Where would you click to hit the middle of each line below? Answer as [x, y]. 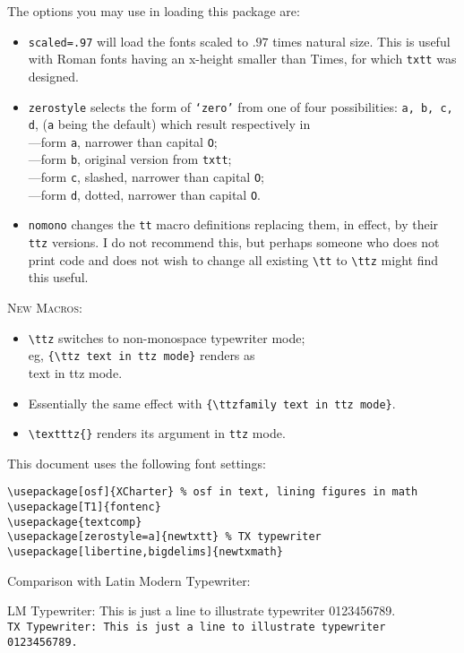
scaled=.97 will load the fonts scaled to [138, 41]
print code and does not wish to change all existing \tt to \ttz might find [233, 259]
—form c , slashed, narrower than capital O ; [146, 177]
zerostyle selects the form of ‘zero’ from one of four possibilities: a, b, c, [241, 106]
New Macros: [45, 307]
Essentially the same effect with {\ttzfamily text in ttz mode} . [212, 403]
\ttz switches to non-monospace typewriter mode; [167, 337]
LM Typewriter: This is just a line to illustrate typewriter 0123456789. [202, 610]
